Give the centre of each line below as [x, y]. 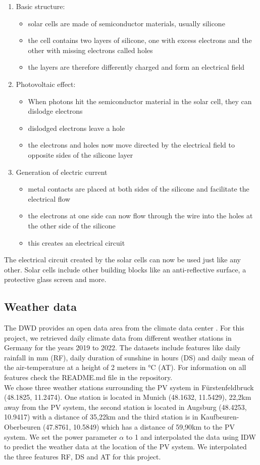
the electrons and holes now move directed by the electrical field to [131, 145]
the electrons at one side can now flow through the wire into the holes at [140, 216]
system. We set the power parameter [61, 436]
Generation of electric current [62, 172]
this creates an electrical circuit [76, 242]
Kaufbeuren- [220, 417]
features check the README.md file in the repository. [88, 377]
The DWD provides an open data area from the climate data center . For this [124, 328]
